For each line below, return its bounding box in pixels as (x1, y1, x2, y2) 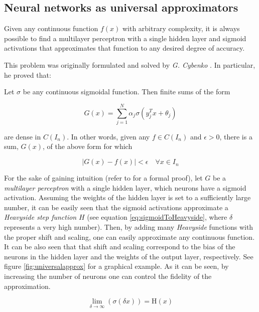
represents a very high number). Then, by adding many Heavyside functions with (4, 222, 253, 232)
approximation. (4, 280, 51, 291)
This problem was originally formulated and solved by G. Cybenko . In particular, (4, 59, 255, 70)
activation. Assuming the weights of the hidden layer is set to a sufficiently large (4, 192, 251, 203)
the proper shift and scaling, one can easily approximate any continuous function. (4, 231, 255, 242)
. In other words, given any (67, 131, 150, 141)
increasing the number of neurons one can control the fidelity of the (4, 271, 212, 281)
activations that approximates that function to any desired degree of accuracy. (4, 43, 245, 53)
